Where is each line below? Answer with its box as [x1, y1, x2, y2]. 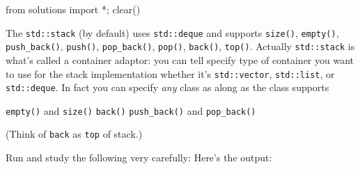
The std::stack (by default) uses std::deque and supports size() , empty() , [6, 25, 339, 40]
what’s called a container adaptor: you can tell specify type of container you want [6, 52, 354, 67]
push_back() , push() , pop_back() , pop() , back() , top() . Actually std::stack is [6, 39, 355, 54]
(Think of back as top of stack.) [6, 127, 143, 141]
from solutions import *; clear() [6, 2, 141, 16]
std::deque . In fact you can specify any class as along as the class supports [6, 80, 329, 95]
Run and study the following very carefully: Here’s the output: [6, 150, 272, 165]
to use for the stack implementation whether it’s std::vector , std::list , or [6, 66, 335, 81]
